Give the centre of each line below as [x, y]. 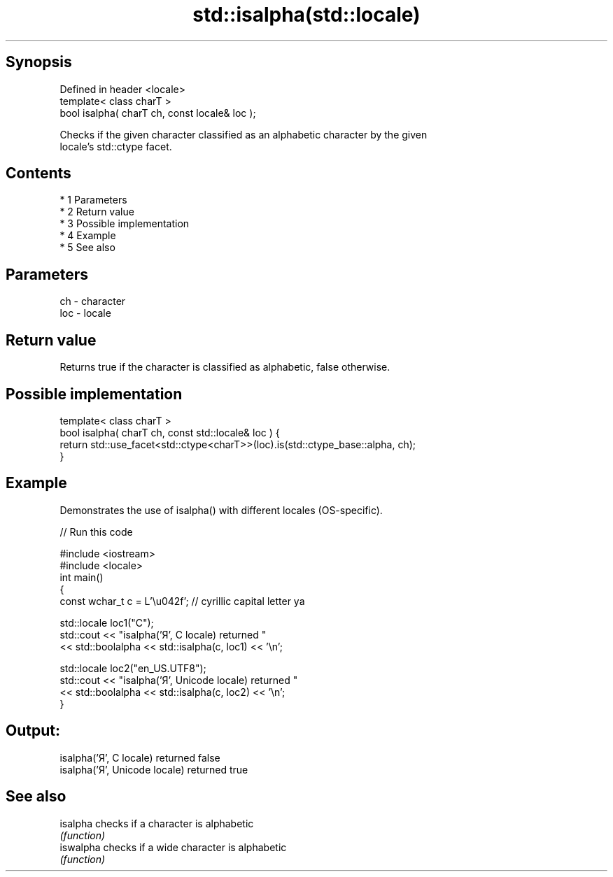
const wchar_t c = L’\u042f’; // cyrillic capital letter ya [182, 601]
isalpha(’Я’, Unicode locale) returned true [154, 769]
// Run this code [96, 532]
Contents [38, 173]
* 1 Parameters [93, 200]
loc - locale [85, 313]
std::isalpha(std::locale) [306, 15]
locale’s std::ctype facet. [116, 146]
